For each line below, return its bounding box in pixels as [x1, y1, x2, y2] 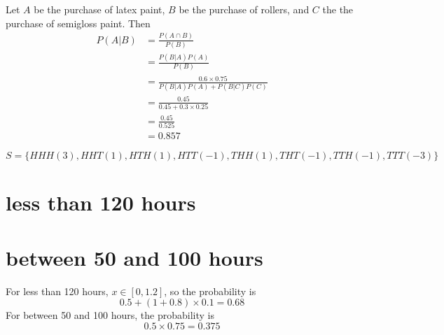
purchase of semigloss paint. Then [6, 15, 151, 30]
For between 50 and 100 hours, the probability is [6, 308, 214, 322]
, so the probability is [164, 283, 256, 298]
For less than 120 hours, [6, 283, 109, 298]
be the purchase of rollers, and [179, 2, 310, 16]
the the [322, 2, 354, 16]
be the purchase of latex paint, [34, 2, 165, 16]
